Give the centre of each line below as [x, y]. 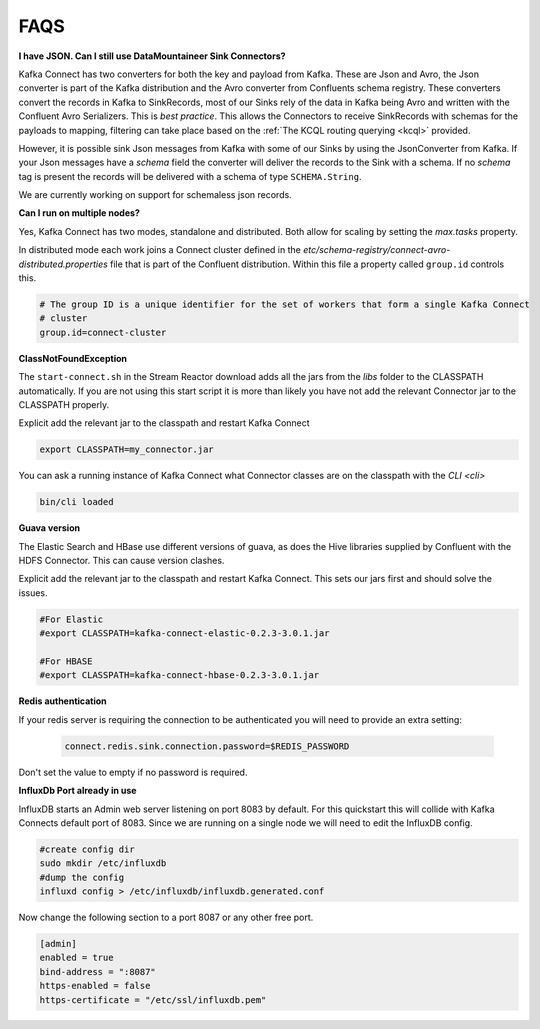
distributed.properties [63, 264]
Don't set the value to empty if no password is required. [133, 772]
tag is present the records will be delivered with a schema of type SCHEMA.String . [190, 176]
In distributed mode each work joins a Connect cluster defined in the [160, 250]
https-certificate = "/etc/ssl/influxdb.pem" [153, 999]
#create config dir [87, 849]
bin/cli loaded [76, 502]
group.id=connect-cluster [103, 332]
